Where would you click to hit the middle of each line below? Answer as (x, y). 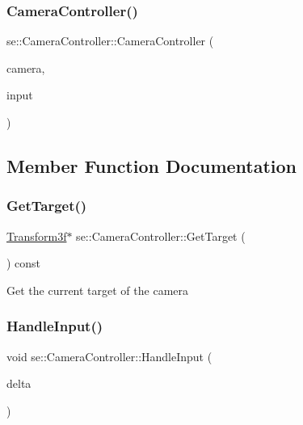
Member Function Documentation (152, 165)
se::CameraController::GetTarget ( (161, 236)
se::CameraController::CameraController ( (110, 41)
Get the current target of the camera (98, 290)
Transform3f (37, 236)
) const (24, 263)
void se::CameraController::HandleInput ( (109, 356)
